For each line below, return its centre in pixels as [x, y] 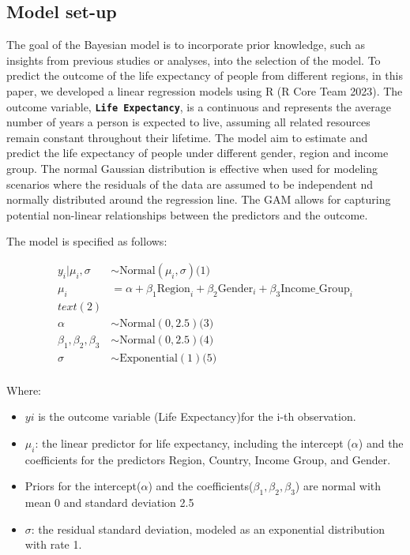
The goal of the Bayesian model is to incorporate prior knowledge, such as [186, 45]
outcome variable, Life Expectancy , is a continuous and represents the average [199, 106]
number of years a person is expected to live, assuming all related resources [188, 122]
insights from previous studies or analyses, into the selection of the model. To [194, 60]
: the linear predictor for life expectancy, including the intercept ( [193, 442]
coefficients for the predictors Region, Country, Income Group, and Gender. [208, 459]
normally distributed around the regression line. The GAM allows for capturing [199, 199]
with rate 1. [53, 544]
